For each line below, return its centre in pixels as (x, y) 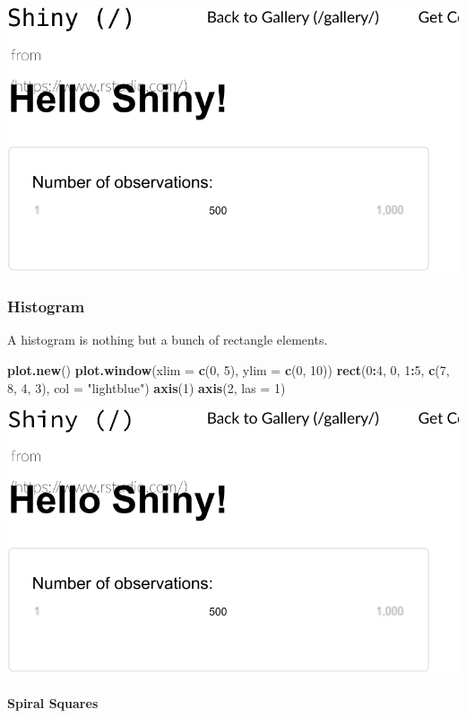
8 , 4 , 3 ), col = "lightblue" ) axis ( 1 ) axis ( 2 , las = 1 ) (147, 387)
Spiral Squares (53, 702)
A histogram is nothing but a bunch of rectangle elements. (168, 340)
